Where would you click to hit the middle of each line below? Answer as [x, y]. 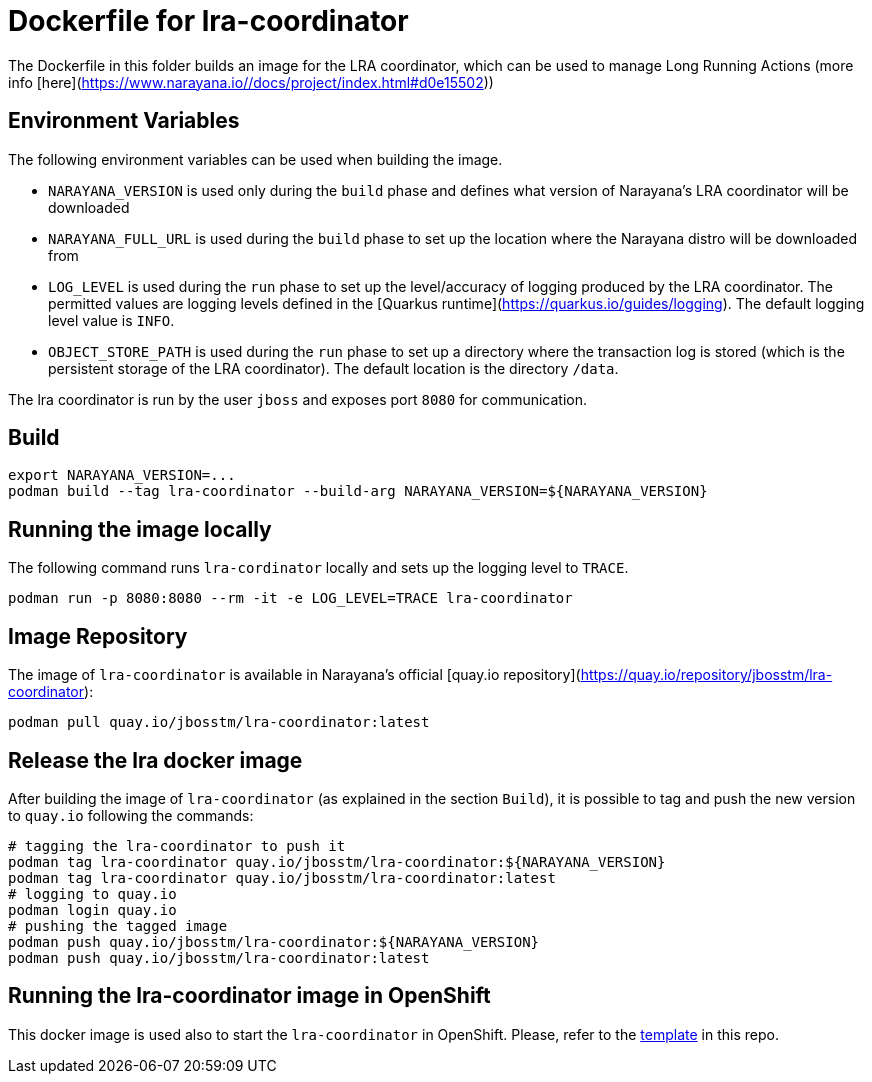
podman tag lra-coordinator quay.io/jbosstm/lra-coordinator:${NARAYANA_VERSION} [337, 861]
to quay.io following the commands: [131, 815]
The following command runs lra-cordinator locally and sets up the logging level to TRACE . [318, 568]
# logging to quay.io [92, 893]
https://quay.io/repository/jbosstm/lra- [706, 675]
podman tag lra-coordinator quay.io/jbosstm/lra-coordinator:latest [282, 877]
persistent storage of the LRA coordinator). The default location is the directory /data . [333, 368]
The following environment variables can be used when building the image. [255, 159]
